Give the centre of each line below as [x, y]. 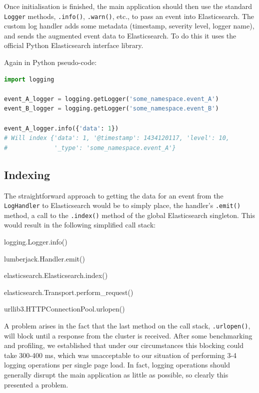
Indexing [27, 174]
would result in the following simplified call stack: [80, 225]
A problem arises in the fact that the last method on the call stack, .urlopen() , [127, 326]
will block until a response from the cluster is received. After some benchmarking [128, 335]
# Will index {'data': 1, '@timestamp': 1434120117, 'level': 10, [117, 138]
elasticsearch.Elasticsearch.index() [56, 275]
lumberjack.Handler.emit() [44, 258]
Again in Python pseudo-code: [50, 62]
